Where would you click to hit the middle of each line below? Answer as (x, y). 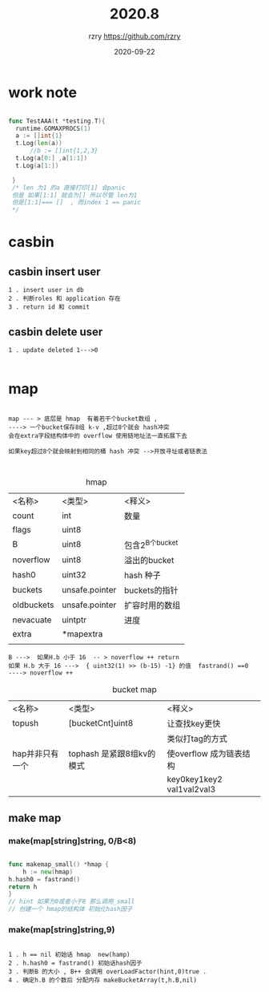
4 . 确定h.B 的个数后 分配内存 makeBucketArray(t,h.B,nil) (103, 980)
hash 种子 (143, 576)
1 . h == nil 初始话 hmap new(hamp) (69, 955)
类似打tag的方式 (197, 739)
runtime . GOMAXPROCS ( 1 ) (53, 128)
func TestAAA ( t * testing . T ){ (57, 121)
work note (43, 92)
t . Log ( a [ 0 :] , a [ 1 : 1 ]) (52, 158)
